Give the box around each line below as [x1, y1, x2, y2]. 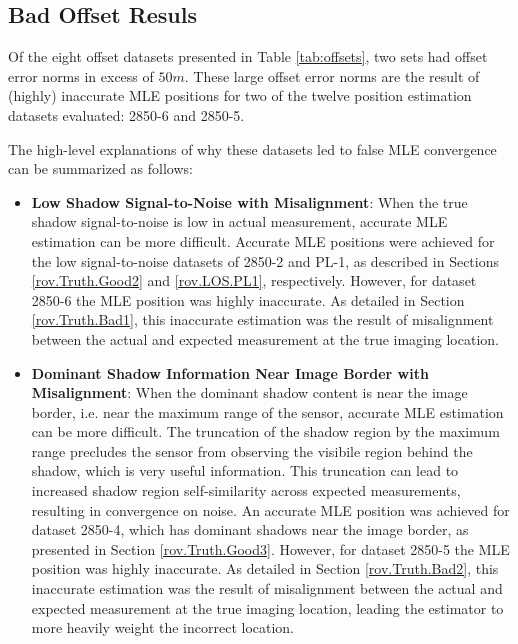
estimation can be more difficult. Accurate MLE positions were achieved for [31, 230, 495, 251]
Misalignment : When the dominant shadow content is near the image [31, 382, 468, 403]
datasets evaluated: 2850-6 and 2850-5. [8, 104, 245, 125]
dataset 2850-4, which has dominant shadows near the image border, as [31, 519, 469, 540]
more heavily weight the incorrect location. [31, 617, 295, 638]
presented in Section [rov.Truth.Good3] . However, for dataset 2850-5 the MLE [31, 538, 510, 559]
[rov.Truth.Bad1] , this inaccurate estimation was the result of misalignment [31, 309, 494, 330]
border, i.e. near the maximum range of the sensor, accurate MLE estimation [31, 401, 504, 422]
